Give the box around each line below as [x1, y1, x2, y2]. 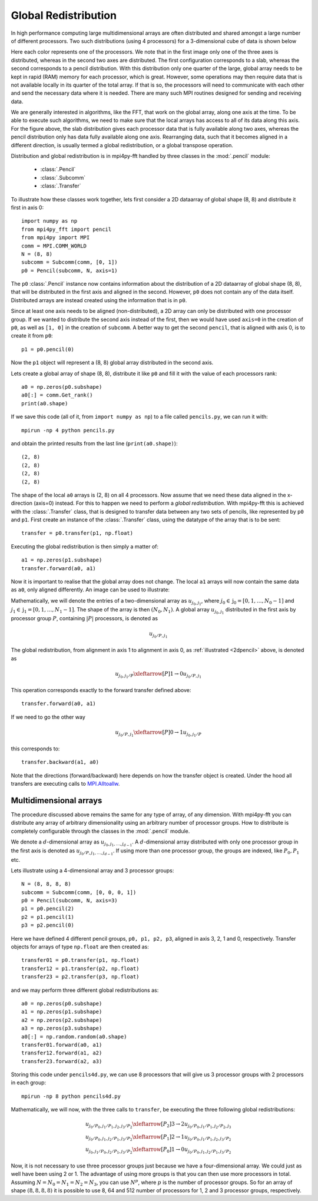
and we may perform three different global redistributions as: [11, 987, 159, 994]
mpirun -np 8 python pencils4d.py [21, 1093, 121, 1100]
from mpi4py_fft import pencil [21, 226, 112, 233]
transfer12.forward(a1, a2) [21, 1050, 102, 1057]
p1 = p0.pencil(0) [21, 346, 75, 353]
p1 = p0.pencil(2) [21, 905, 75, 912]
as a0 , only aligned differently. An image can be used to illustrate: [11, 586, 170, 593]
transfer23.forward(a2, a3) [21, 1058, 102, 1064]
